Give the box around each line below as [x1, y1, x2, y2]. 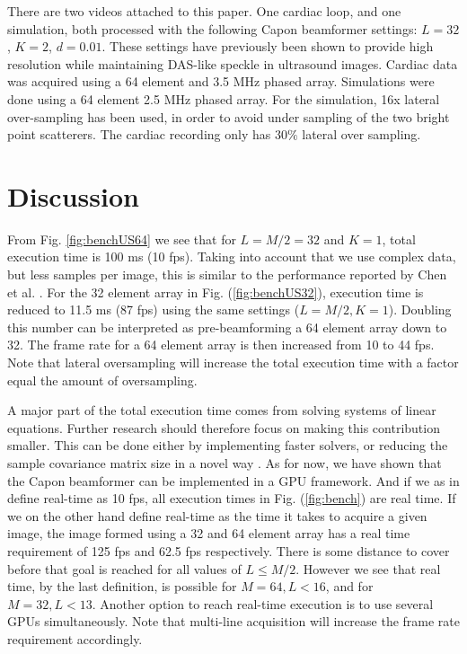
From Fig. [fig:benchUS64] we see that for [7, 229, 236, 248]
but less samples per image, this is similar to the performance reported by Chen [7, 265, 447, 284]
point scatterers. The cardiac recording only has [7, 125, 271, 144]
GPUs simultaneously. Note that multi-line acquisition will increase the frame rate [7, 612, 461, 631]
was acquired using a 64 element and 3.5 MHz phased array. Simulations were [7, 72, 435, 91]
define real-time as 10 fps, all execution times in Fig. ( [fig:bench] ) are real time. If [7, 489, 456, 508]
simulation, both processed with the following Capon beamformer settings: [7, 19, 418, 38]
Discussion [7, 177, 139, 214]
